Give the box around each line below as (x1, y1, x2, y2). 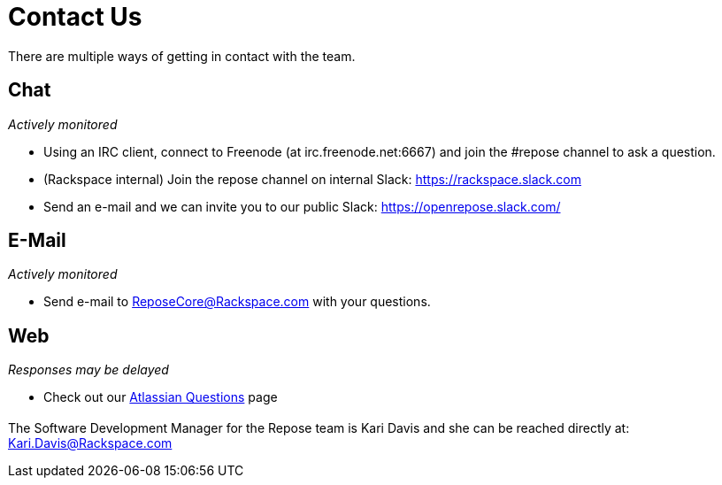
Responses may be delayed (8, 362, 169, 378)
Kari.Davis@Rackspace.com (8, 435, 173, 450)
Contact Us (8, 2, 142, 32)
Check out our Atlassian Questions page (43, 389, 278, 405)
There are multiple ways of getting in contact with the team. (8, 48, 356, 64)
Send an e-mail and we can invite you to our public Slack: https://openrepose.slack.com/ (43, 198, 561, 214)
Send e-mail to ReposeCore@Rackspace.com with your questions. (43, 294, 431, 310)
